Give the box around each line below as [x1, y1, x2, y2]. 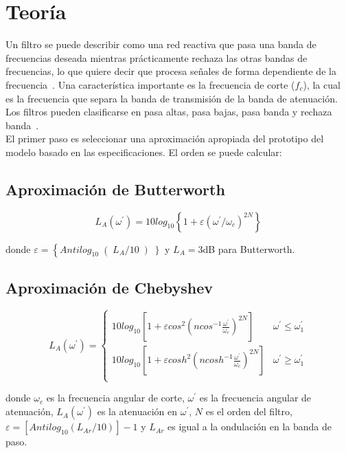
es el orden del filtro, [205, 404, 292, 419]
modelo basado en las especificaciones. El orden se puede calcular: [5, 144, 282, 159]
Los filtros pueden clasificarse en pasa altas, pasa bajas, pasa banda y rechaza [5, 104, 332, 119]
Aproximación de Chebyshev [5, 277, 214, 298]
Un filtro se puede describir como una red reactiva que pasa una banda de [5, 37, 316, 52]
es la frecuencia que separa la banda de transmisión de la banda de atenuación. [5, 91, 338, 105]
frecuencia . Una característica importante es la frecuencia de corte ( [5, 77, 295, 91]
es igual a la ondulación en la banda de [168, 419, 332, 434]
